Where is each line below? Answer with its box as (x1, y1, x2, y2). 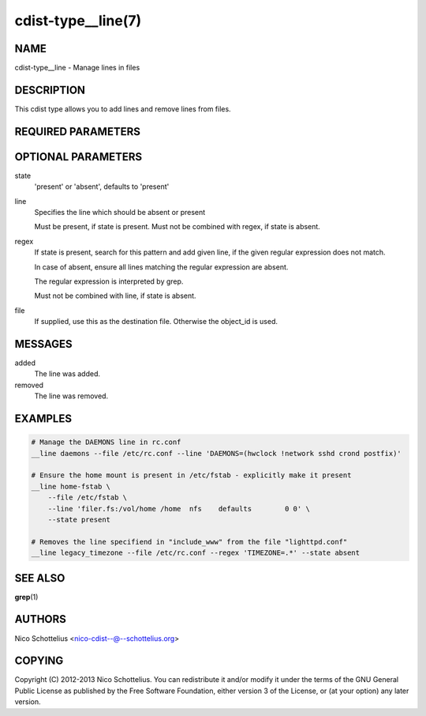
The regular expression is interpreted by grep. (34, 277, 184, 286)
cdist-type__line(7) (14, 12, 142, 29)
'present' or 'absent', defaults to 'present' (34, 182, 170, 191)
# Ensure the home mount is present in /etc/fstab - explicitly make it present (31, 471, 352, 480)
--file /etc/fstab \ (47, 493, 128, 502)
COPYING (14, 654, 64, 668)
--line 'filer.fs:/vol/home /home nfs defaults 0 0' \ (47, 504, 311, 513)
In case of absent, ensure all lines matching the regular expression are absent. (34, 262, 289, 272)
